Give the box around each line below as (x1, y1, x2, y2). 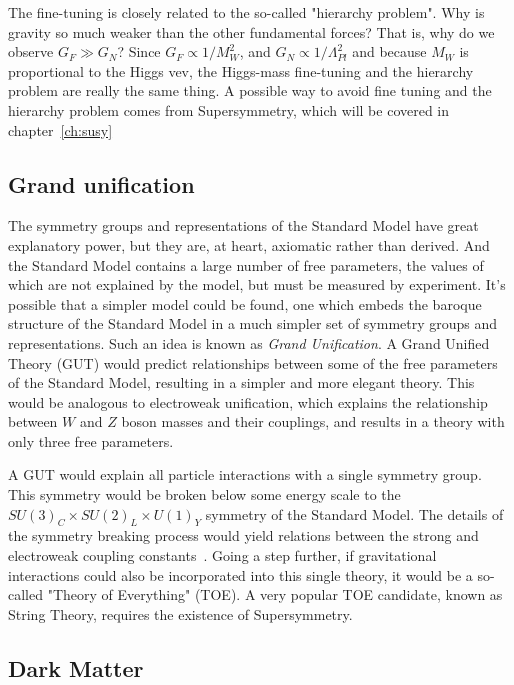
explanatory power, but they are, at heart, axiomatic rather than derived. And (8, 234, 490, 255)
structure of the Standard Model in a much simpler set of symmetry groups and (8, 313, 498, 334)
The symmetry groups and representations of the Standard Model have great (8, 215, 479, 236)
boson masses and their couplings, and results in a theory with (121, 411, 505, 432)
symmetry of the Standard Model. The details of (205, 503, 504, 524)
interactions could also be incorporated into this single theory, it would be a (8, 564, 473, 585)
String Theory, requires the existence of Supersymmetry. (8, 603, 353, 624)
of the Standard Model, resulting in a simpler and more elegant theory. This (8, 372, 475, 393)
